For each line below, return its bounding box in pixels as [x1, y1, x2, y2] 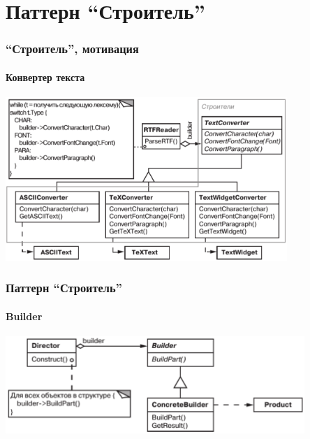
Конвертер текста [6, 69, 85, 84]
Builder [6, 308, 43, 323]
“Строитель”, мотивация [6, 40, 139, 57]
